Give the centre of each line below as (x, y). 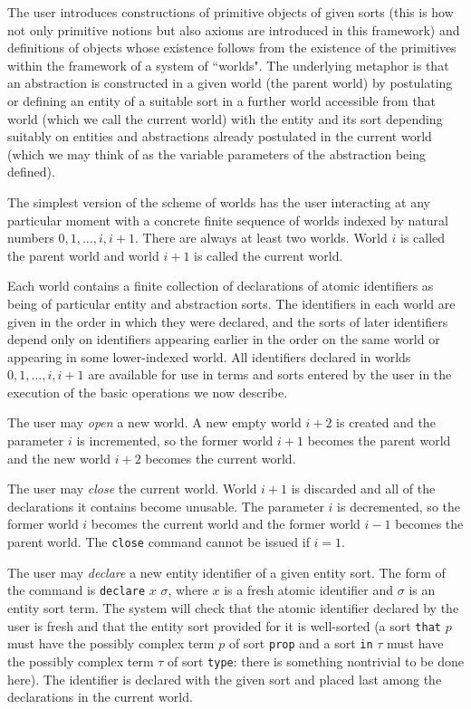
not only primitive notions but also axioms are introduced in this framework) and (234, 29)
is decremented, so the (399, 506)
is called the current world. (269, 255)
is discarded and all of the (363, 489)
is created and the (386, 422)
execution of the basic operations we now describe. (148, 392)
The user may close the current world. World (132, 489)
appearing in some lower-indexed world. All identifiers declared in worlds (209, 356)
